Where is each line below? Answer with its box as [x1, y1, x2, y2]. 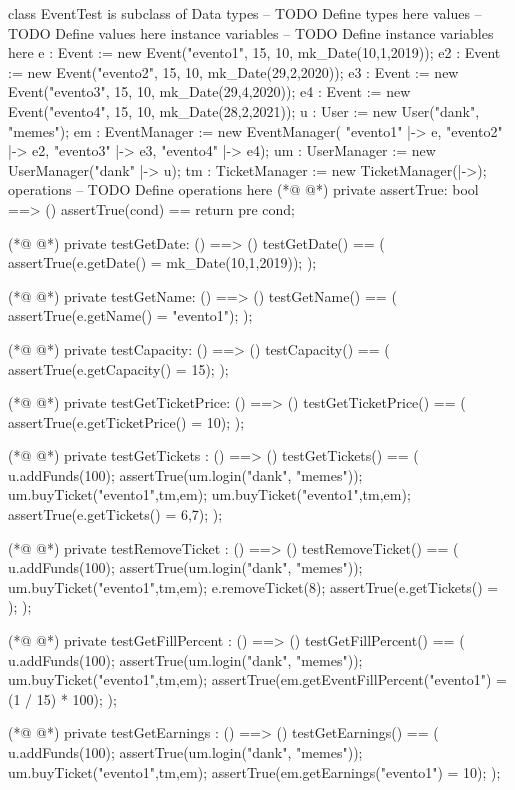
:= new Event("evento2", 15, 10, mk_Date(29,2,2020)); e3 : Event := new [8, 61, 459, 82]
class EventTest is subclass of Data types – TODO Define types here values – [8, 3, 482, 23]
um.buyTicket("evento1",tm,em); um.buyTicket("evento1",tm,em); [8, 484, 411, 505]
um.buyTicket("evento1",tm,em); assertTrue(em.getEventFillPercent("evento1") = [8, 669, 507, 690]
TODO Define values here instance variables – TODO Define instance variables [8, 22, 494, 43]
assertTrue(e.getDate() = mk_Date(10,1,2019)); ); [8, 252, 317, 273]
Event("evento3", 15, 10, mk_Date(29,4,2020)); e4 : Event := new [8, 81, 411, 102]
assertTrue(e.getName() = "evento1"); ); [8, 305, 253, 326]
